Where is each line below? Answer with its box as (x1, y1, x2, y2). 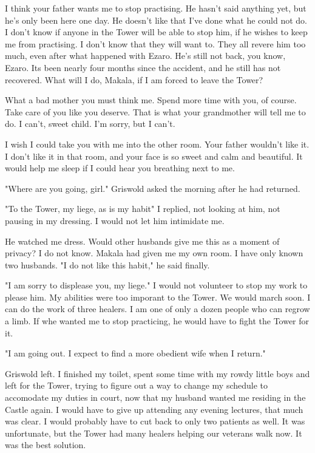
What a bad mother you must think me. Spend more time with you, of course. (5, 94, 297, 106)
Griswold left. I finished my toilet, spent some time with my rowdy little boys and (5, 367, 310, 380)
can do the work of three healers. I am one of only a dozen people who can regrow (5, 302, 310, 315)
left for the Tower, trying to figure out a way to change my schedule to (5, 379, 268, 392)
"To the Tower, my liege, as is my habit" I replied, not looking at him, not (5, 202, 280, 215)
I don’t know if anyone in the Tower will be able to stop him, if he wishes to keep (5, 26, 308, 38)
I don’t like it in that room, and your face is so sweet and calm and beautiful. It (5, 149, 303, 162)
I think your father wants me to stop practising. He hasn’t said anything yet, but (5, 2, 307, 14)
